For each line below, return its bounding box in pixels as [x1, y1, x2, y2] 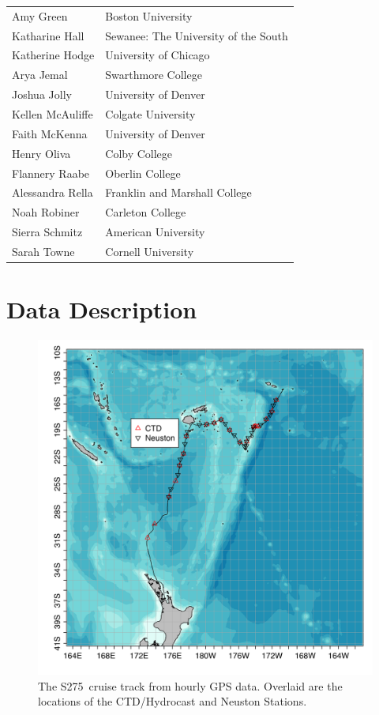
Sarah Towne [12, 243, 75, 259]
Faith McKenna [12, 125, 88, 141]
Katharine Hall [12, 27, 84, 43]
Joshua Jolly [12, 86, 72, 103]
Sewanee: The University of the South [105, 27, 288, 43]
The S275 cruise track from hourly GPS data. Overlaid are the [38, 677, 343, 694]
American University [105, 224, 205, 240]
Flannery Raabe [12, 164, 90, 181]
